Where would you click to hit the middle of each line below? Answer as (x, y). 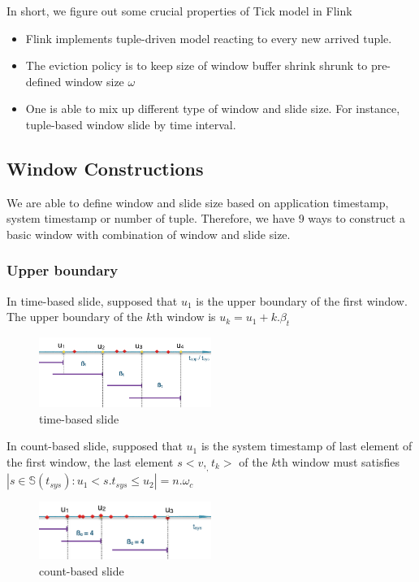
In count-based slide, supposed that (95, 446)
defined (43, 81)
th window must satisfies (338, 461)
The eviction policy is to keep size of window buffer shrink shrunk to (197, 65)
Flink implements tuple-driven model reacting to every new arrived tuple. (209, 38)
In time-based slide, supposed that (92, 300)
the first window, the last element (90, 461)
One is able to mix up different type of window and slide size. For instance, (213, 109)
